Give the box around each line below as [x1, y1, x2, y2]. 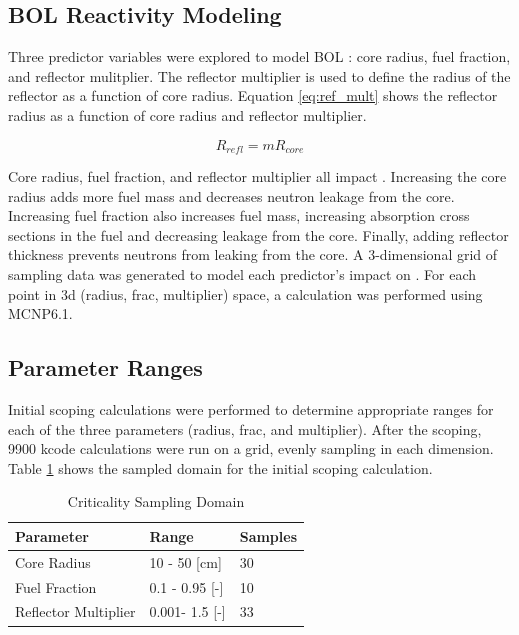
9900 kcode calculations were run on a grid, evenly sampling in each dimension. [8, 438, 494, 459]
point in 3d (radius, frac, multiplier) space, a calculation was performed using [8, 283, 483, 304]
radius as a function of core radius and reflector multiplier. [8, 104, 367, 125]
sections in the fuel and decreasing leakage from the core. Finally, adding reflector [8, 224, 509, 245]
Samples [239, 525, 298, 546]
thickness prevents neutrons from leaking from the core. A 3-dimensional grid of [8, 244, 498, 265]
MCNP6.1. [8, 303, 73, 324]
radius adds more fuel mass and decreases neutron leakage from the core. [8, 185, 455, 206]
